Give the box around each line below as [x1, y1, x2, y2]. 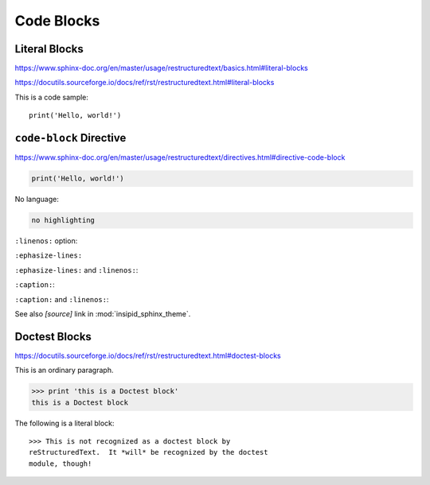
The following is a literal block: [14, 418, 115, 428]
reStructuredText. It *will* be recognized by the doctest [29, 448, 268, 457]
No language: [14, 195, 59, 204]
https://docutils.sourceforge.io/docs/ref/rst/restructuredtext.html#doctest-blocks [14, 351, 282, 360]
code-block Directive [14, 131, 127, 145]
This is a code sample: [14, 92, 89, 102]
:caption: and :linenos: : [14, 294, 109, 304]
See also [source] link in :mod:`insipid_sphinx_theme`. [14, 309, 191, 319]
